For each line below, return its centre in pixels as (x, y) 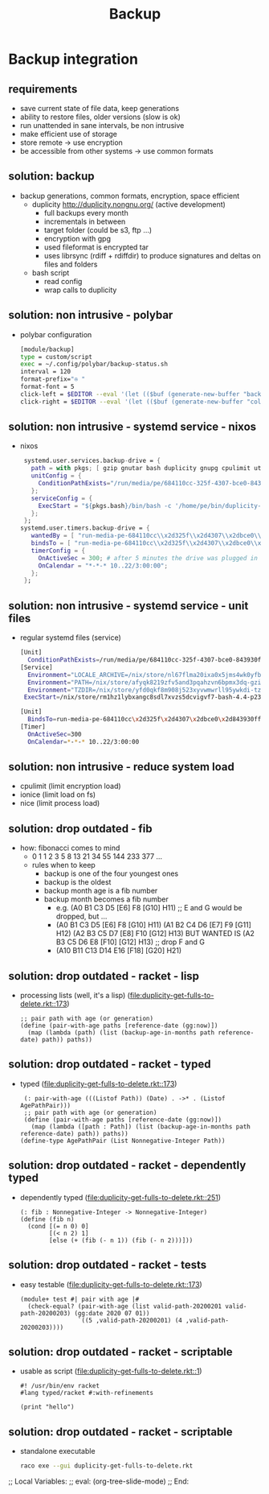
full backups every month (86, 213)
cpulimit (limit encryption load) (71, 786)
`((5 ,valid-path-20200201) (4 (130, 1320)
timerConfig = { (58, 551)
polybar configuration (56, 334)
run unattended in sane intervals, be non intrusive (102, 125)
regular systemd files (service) (71, 638)
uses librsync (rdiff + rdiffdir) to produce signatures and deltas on (152, 255)
